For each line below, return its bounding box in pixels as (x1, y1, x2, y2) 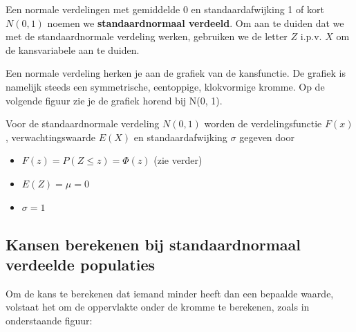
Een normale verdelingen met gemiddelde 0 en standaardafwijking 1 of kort (6, 2, 324, 16)
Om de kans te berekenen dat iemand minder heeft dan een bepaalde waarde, (6, 286, 334, 300)
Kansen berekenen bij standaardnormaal (6, 233, 301, 255)
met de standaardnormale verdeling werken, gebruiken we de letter (6, 29, 288, 44)
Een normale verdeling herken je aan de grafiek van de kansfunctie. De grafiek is (6, 66, 346, 80)
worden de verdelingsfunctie (204, 116, 322, 131)
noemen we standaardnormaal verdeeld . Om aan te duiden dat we (47, 15, 344, 30)
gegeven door (239, 129, 294, 144)
